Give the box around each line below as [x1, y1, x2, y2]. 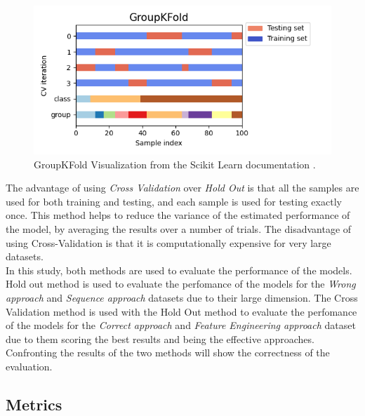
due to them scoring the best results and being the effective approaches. [6, 331, 314, 346]
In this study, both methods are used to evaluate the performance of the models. [6, 262, 352, 277]
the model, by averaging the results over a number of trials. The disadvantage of [6, 221, 352, 236]
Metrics [6, 393, 62, 415]
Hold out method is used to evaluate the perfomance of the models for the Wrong [6, 276, 356, 291]
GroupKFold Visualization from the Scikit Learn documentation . [34, 156, 316, 171]
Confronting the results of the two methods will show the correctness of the [6, 345, 330, 360]
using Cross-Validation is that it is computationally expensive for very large [6, 235, 331, 250]
